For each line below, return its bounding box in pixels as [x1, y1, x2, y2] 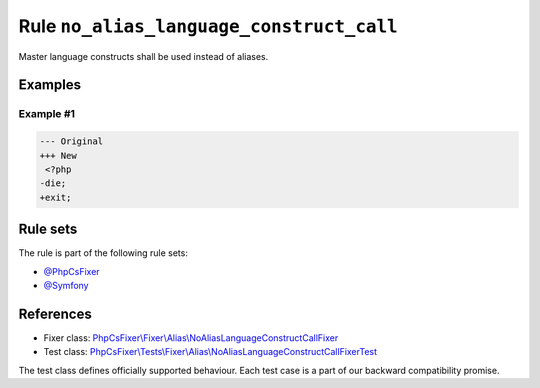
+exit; [39, 191, 72, 203]
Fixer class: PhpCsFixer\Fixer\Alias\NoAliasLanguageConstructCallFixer [43, 331, 339, 344]
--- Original [39, 136, 104, 147]
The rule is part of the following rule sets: [18, 247, 189, 259]
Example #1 [18, 107, 75, 121]
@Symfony [43, 279, 89, 291]
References [18, 305, 92, 322]
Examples [18, 76, 82, 94]
